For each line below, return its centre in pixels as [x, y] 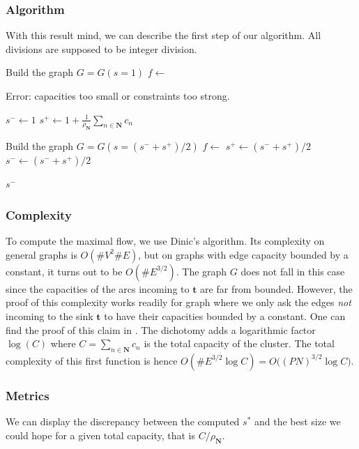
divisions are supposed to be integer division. [101, 48]
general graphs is [41, 254]
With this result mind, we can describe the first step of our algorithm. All [163, 35]
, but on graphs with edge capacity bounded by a [243, 254]
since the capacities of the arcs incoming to [98, 288]
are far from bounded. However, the [276, 288]
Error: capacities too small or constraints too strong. [118, 96]
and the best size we [297, 421]
